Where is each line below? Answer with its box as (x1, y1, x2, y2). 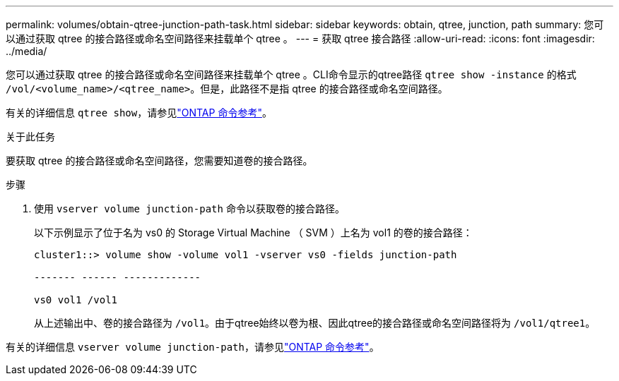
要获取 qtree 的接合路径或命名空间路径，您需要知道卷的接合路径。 (6, 155, 313, 167)
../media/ (6, 45, 47, 57)
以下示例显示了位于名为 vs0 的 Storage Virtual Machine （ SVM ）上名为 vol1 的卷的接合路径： (34, 226, 473, 238)
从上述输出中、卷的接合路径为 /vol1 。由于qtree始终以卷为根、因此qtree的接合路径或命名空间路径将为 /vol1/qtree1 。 (34, 317, 596, 329)
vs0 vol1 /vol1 (34, 294, 118, 306)
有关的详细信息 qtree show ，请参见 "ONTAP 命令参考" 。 (6, 107, 272, 119)
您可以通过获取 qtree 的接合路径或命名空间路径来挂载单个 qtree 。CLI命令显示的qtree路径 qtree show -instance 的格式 (6, 68, 577, 80)
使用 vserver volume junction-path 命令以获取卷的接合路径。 (34, 202, 345, 214)
